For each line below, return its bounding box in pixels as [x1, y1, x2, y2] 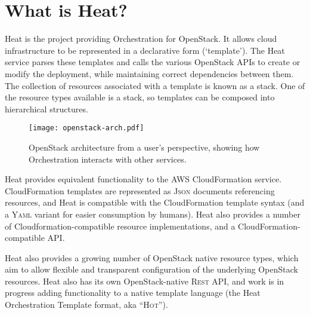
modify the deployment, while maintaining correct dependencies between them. [5, 67, 294, 79]
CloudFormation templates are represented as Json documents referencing [5, 184, 275, 197]
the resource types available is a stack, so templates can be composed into [5, 91, 275, 103]
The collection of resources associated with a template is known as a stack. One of [5, 79, 305, 91]
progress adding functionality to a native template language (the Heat [5, 286, 261, 299]
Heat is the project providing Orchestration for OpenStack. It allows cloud [5, 32, 277, 45]
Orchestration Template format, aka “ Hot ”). [5, 298, 168, 311]
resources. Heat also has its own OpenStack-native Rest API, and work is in [5, 274, 284, 287]
